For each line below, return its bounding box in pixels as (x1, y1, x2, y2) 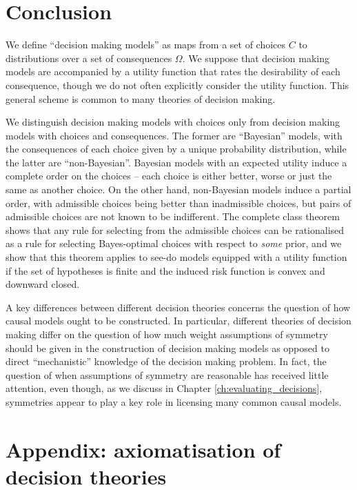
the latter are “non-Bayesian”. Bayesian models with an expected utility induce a (6, 155, 347, 169)
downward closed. (6, 277, 80, 291)
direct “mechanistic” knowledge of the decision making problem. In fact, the (6, 354, 327, 369)
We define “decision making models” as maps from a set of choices (6, 37, 286, 52)
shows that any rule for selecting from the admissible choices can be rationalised (6, 222, 345, 237)
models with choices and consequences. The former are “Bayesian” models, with (6, 128, 343, 142)
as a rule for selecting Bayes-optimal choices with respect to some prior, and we (6, 236, 342, 251)
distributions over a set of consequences (6, 50, 172, 65)
